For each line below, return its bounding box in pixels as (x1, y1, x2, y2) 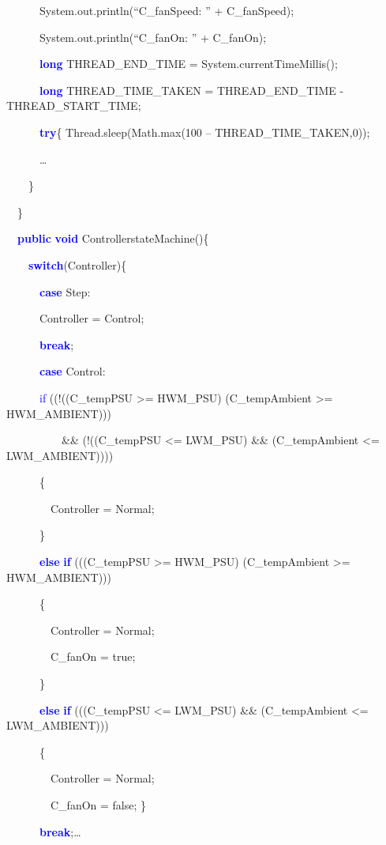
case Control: (39, 363, 106, 379)
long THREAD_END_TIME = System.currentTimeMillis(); (39, 55, 338, 72)
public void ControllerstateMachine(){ (17, 230, 209, 247)
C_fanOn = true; (50, 648, 136, 665)
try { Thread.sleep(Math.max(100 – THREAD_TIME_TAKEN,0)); (39, 123, 370, 140)
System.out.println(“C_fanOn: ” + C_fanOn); (39, 28, 267, 45)
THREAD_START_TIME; (6, 97, 141, 114)
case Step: (39, 283, 91, 300)
